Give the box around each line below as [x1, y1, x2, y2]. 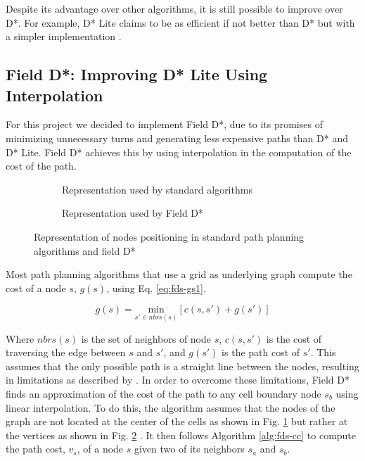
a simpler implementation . [6, 29, 122, 44]
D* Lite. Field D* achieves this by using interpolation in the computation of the [6, 144, 352, 159]
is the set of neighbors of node [81, 331, 212, 346]
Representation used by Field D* [62, 206, 204, 220]
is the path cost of [222, 345, 300, 360]
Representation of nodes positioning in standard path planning [34, 229, 305, 244]
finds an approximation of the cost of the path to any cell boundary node [6, 386, 321, 400]
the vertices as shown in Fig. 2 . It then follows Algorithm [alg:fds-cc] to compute [6, 427, 357, 442]
